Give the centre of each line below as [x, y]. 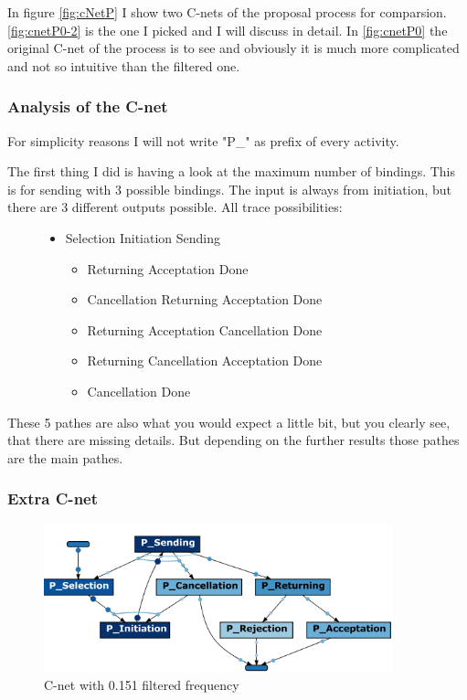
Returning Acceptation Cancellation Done [205, 329]
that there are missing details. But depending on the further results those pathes [233, 440]
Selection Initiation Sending [143, 237]
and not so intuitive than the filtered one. [124, 65]
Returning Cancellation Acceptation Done [205, 361]
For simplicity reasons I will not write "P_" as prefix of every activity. [203, 140]
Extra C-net [53, 498]
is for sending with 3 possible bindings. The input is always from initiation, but [230, 189]
